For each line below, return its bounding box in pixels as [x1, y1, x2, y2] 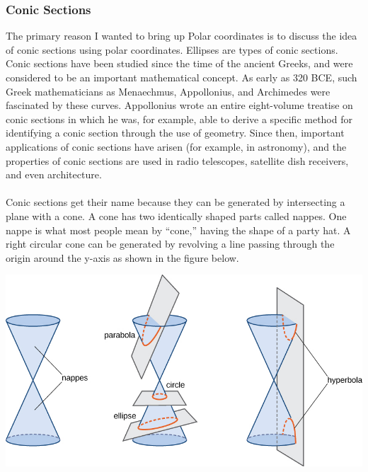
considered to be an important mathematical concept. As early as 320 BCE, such [6, 70, 357, 84]
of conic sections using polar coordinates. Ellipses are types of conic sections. [6, 42, 338, 57]
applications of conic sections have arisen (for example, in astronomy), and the [6, 139, 347, 154]
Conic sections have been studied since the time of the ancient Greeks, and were [6, 56, 353, 71]
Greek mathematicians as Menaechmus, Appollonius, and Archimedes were [6, 84, 330, 98]
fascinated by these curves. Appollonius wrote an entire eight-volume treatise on [6, 98, 353, 113]
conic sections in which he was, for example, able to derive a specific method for [6, 111, 352, 126]
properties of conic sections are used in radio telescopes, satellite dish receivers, [6, 153, 349, 168]
